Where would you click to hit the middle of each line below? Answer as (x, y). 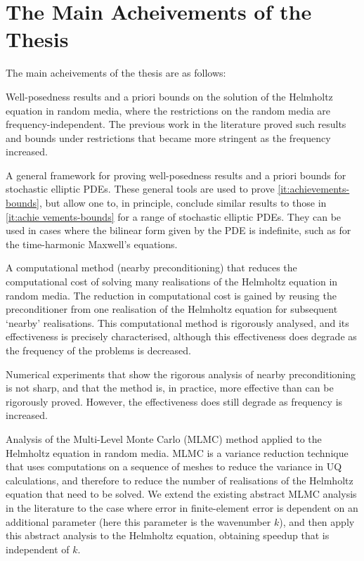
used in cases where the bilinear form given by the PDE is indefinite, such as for (178, 230)
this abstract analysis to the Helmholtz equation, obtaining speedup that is (168, 535)
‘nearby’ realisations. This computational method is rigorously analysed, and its (177, 322)
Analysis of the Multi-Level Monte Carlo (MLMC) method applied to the (164, 438)
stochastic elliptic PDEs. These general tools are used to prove (140, 189)
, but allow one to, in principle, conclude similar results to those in (183, 203)
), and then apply (317, 521)
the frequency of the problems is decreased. (98, 350)
